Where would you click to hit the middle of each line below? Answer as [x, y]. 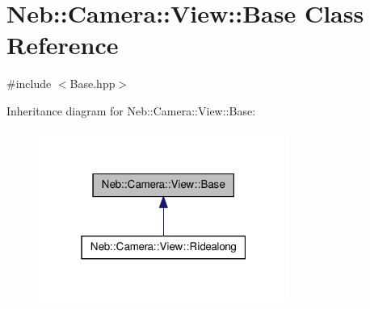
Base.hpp [92, 84]
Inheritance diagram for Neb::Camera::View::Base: [131, 110]
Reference [63, 45]
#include [29, 84]
